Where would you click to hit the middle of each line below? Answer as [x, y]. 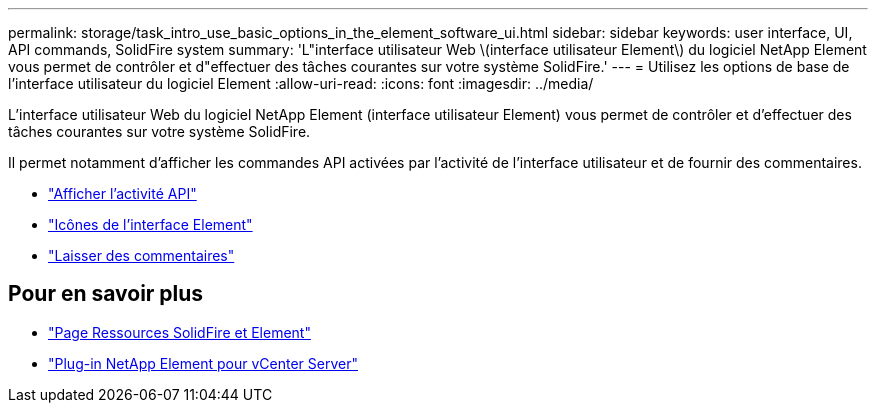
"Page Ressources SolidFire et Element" [179, 332]
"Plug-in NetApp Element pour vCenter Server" [203, 363]
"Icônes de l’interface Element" [150, 224]
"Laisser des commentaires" [141, 255]
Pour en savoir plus [106, 294]
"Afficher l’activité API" [122, 193]
